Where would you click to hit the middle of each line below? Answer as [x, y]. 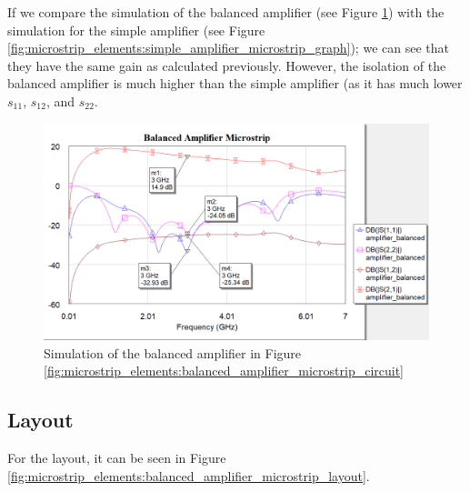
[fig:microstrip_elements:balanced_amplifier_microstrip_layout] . [189, 475]
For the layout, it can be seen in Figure [117, 458]
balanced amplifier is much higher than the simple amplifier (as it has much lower [235, 83]
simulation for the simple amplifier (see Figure [136, 30]
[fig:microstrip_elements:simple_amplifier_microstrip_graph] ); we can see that [228, 48]
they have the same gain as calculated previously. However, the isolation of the [227, 65]
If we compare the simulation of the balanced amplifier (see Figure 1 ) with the [226, 12]
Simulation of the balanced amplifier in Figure [173, 352]
